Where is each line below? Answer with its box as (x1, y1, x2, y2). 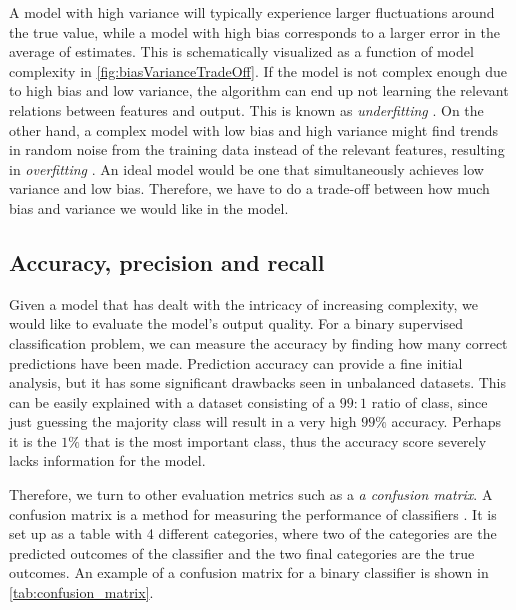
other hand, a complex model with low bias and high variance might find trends (9, 119, 499, 140)
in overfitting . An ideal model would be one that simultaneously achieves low (9, 158, 484, 179)
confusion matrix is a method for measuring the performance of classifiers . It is (9, 503, 497, 524)
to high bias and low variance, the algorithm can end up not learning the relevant (9, 80, 509, 101)
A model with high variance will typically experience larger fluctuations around (9, 2, 495, 22)
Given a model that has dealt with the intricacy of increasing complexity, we (9, 293, 478, 314)
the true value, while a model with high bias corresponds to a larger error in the (9, 21, 500, 42)
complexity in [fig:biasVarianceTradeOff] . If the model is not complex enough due (9, 60, 508, 81)
